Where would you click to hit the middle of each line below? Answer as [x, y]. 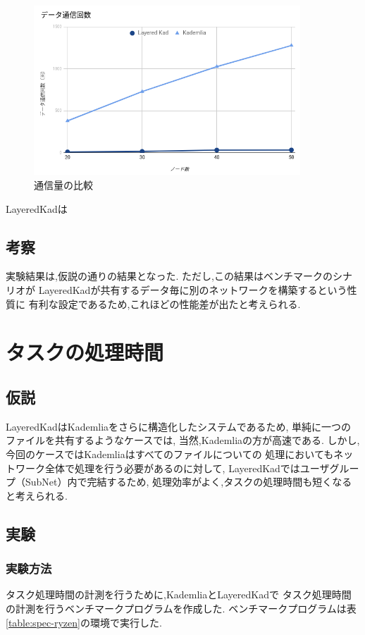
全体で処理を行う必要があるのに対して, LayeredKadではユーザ [187, 468]
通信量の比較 [63, 185]
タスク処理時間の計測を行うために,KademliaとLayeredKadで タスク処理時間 [179, 594]
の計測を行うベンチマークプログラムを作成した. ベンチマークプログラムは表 [181, 608]
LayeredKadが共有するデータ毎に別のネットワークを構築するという [193, 290]
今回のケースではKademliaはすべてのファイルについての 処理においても [170, 454]
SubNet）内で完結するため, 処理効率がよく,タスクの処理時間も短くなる [188, 482]
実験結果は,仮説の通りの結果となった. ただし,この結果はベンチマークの [169, 276]
